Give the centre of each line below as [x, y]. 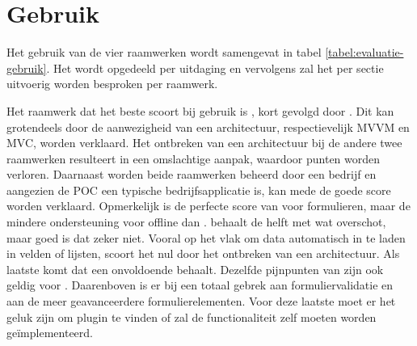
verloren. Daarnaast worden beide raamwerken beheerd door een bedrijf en [192, 174]
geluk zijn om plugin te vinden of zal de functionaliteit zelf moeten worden [192, 316]
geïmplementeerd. [50, 333]
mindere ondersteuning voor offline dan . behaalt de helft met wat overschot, [196, 222]
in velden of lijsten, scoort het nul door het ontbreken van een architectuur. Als [203, 253]
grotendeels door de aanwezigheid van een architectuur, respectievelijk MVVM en [208, 127]
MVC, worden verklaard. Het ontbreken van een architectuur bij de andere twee [204, 143]
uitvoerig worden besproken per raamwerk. [112, 84]
